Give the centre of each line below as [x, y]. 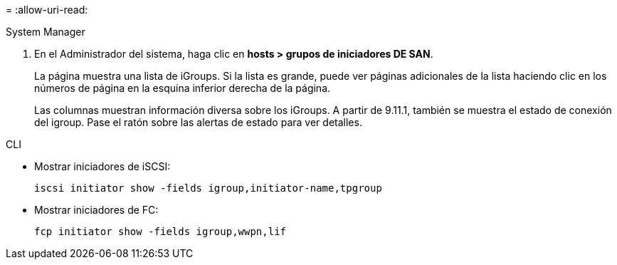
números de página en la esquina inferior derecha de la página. [183, 88]
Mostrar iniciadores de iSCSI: [102, 166]
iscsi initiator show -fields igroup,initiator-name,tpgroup [208, 188]
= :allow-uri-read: [47, 10]
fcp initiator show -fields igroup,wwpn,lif [160, 232]
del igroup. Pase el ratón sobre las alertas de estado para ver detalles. [198, 122]
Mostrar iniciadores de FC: [96, 210]
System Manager [46, 32]
